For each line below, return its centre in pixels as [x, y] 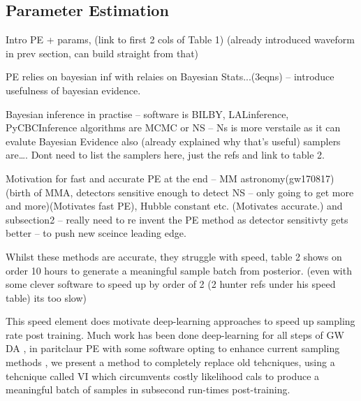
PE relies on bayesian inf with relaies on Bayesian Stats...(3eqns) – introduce [170, 76]
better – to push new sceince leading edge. [96, 233]
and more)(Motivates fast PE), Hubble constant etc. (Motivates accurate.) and [174, 206]
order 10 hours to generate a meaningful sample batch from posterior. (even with [179, 270]
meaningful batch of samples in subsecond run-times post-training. [148, 389]
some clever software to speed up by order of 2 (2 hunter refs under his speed [171, 284]
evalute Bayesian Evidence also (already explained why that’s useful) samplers [173, 141]
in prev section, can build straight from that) [102, 53]
